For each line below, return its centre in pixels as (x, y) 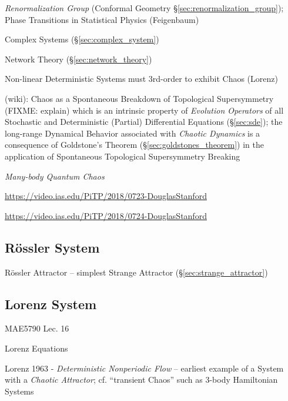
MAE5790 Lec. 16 (37, 328)
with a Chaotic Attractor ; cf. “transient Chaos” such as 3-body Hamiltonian (141, 380)
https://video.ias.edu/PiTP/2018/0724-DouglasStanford (106, 215)
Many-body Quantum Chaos (55, 176)
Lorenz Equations (36, 348)
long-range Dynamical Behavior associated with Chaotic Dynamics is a (133, 133)
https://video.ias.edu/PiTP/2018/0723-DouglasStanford (106, 196)
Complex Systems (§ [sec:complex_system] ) (82, 39)
